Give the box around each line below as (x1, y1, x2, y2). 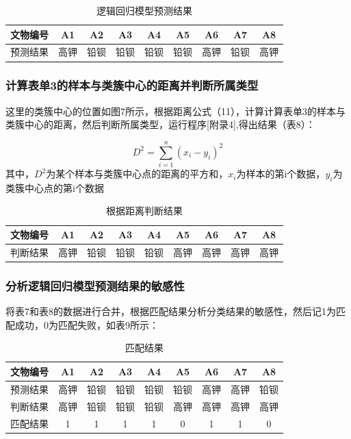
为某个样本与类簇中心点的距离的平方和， (46, 166, 229, 181)
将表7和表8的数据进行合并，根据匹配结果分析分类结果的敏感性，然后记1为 (5, 304, 336, 318)
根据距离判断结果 (106, 203, 183, 218)
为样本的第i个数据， (236, 166, 326, 181)
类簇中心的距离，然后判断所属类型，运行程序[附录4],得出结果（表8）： (5, 117, 315, 131)
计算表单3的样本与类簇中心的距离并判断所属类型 (5, 77, 259, 94)
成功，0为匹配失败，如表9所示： (14, 317, 159, 331)
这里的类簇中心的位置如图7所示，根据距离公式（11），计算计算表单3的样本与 (5, 103, 346, 118)
